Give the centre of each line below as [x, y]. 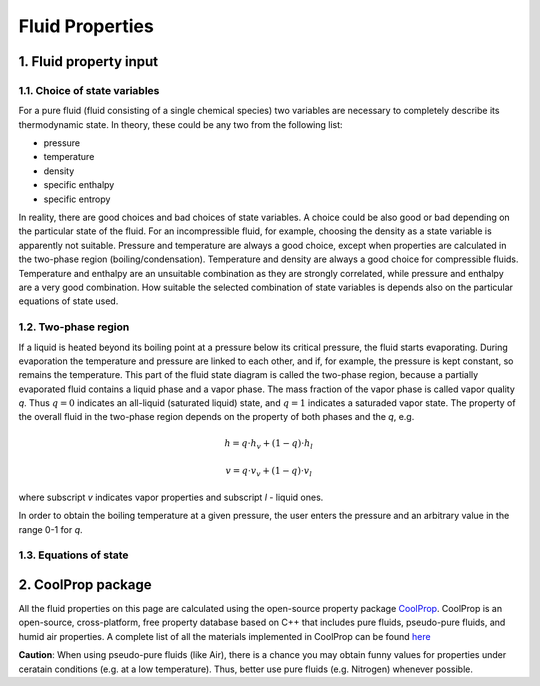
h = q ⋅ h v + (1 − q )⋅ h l [269, 444]
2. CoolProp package [85, 584]
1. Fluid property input [88, 61]
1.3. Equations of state [73, 555]
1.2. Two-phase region [74, 327]
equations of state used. [68, 301]
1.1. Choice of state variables [89, 90]
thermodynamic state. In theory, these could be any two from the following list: [181, 124]
